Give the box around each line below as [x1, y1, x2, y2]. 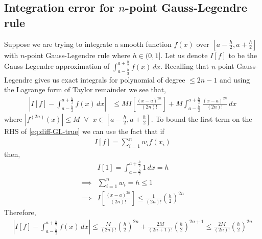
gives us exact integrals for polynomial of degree [35, 74, 185, 85]
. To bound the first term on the [151, 113, 252, 124]
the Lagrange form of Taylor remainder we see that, [4, 84, 166, 95]
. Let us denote [160, 49, 208, 60]
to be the [228, 49, 257, 60]
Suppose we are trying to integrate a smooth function [4, 38, 172, 49]
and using [219, 74, 250, 85]
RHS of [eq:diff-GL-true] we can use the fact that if [4, 125, 164, 136]
